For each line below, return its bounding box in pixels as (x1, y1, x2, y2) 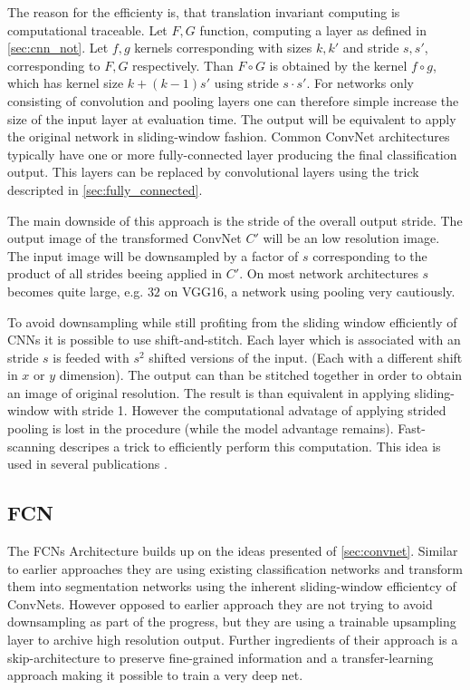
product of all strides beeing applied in (7, 264, 223, 283)
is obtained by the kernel (269, 55, 408, 74)
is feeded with (53, 347, 129, 366)
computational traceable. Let (7, 20, 168, 39)
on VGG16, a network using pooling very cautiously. (164, 281, 456, 300)
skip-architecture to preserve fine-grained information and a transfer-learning (7, 647, 434, 666)
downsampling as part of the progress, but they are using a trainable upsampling (7, 612, 456, 631)
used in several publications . (7, 454, 168, 473)
